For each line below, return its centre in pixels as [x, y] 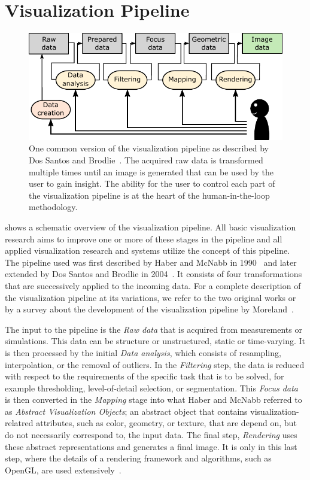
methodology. [53, 207]
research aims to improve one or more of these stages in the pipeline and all [144, 239]
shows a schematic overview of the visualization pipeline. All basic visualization [151, 227]
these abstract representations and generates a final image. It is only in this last [151, 446]
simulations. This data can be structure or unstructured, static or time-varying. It [155, 341]
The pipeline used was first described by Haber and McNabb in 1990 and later [151, 262]
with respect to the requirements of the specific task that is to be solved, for [145, 376]
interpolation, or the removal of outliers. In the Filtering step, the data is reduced [155, 364]
